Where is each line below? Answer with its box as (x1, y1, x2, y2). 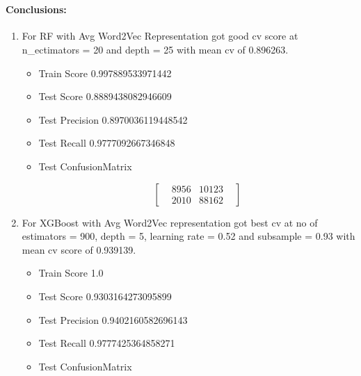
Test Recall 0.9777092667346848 (38, 136, 175, 150)
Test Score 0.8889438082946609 (38, 89, 172, 104)
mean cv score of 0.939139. (22, 242, 136, 256)
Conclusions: (6, 2, 67, 17)
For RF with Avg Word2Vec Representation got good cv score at (22, 28, 298, 43)
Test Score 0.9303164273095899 (38, 288, 172, 303)
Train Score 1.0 (38, 265, 104, 280)
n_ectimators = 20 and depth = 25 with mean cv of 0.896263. (22, 42, 289, 56)
